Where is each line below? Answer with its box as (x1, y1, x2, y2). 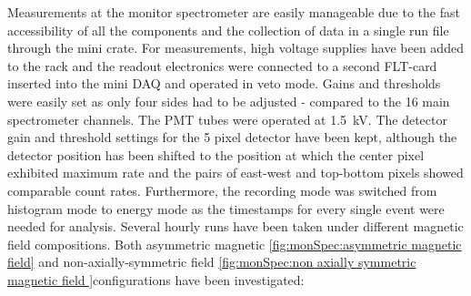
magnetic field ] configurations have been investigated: (7, 270, 305, 289)
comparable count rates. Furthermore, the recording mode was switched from (7, 180, 437, 199)
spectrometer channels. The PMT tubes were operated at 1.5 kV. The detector (7, 109, 447, 128)
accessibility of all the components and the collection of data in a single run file (7, 20, 449, 39)
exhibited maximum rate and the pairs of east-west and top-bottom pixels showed (7, 163, 464, 182)
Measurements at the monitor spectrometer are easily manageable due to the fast (7, 3, 460, 21)
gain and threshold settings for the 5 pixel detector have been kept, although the (7, 128, 457, 147)
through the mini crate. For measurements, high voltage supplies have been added (7, 38, 464, 57)
